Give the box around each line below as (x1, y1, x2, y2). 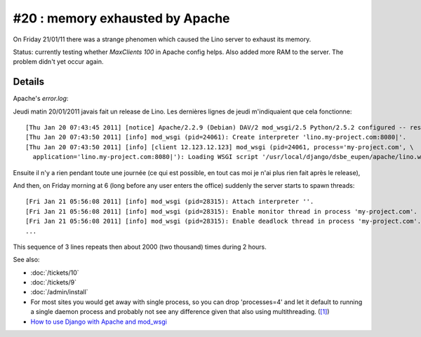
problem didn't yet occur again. (13, 57, 105, 66)
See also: (13, 256, 40, 264)
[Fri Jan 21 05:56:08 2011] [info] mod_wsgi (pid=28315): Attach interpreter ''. (25, 198, 314, 206)
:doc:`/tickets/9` (30, 278, 77, 287)
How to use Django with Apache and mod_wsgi (30, 317, 168, 326)
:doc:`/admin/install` (30, 288, 88, 296)
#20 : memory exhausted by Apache (13, 11, 230, 26)
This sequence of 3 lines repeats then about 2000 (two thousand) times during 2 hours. (13, 242, 267, 251)
